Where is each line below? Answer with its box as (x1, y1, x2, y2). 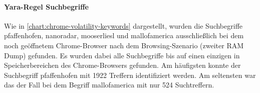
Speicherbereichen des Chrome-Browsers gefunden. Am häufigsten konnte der (4, 60, 241, 70)
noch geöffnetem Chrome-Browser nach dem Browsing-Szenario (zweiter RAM (4, 40, 244, 50)
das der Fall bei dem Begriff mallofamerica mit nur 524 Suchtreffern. (4, 79, 214, 90)
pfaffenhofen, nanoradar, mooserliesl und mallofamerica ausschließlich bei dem (4, 30, 244, 41)
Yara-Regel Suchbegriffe (4, 1, 89, 12)
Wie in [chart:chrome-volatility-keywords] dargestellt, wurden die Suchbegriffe (4, 20, 243, 31)
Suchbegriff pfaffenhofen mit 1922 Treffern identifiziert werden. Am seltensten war (4, 69, 256, 80)
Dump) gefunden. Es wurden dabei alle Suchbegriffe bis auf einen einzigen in (4, 50, 240, 60)
